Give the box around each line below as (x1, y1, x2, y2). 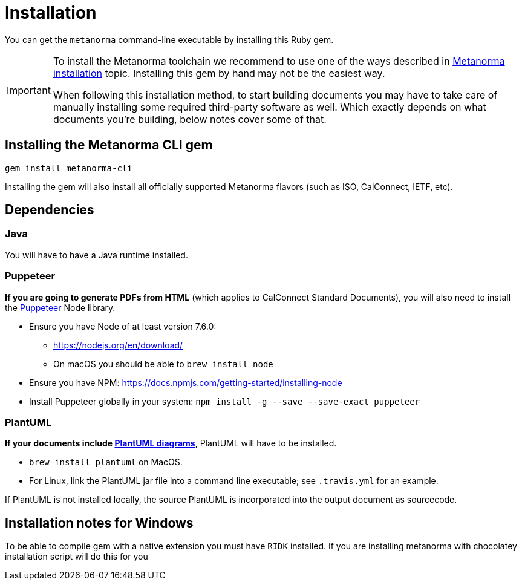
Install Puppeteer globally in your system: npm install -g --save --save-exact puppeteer (29, 396, 420, 407)
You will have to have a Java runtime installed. (5, 249, 188, 260)
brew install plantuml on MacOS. (29, 457, 183, 468)
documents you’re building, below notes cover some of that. (53, 113, 327, 125)
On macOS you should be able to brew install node (53, 358, 273, 369)
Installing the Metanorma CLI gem (5, 137, 213, 153)
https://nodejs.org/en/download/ (53, 339, 183, 350)
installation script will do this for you (5, 551, 148, 562)
